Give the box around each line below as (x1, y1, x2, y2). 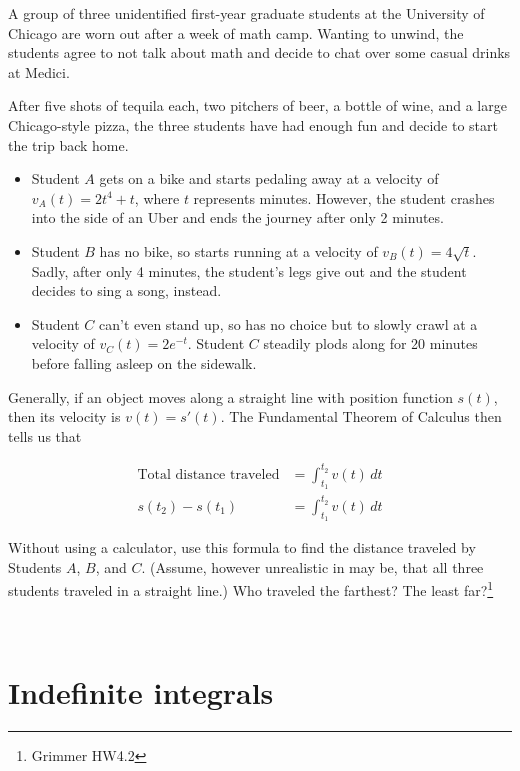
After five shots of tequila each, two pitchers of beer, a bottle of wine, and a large (8, 95, 507, 116)
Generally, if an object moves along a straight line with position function (8, 386, 453, 407)
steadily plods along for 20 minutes (263, 333, 478, 354)
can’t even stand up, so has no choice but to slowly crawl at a (98, 313, 478, 334)
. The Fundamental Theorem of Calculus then (220, 406, 502, 427)
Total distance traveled (137, 467, 280, 482)
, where (134, 187, 180, 208)
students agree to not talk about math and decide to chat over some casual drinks (8, 42, 511, 63)
